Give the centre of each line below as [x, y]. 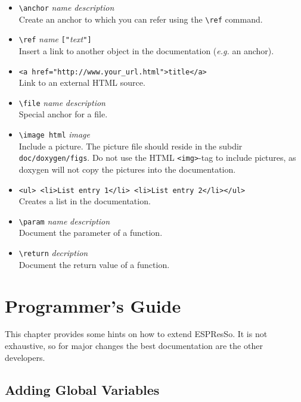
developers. [25, 357]
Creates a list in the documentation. [85, 201]
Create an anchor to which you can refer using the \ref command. [141, 19]
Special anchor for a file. [63, 114]
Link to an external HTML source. [82, 82]
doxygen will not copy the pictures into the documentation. [127, 169]
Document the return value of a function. [94, 264]
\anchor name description [66, 7]
